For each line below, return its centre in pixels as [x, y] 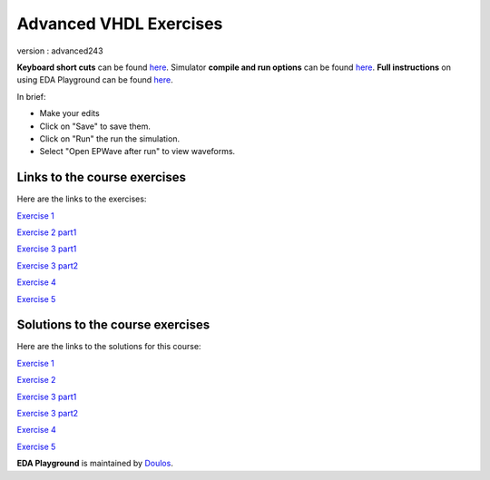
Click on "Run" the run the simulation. [110, 138]
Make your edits [69, 113]
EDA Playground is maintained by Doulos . [95, 464]
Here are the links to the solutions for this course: [109, 347]
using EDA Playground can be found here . [95, 80]
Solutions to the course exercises [113, 325]
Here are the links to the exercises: [82, 199]
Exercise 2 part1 [47, 232]
